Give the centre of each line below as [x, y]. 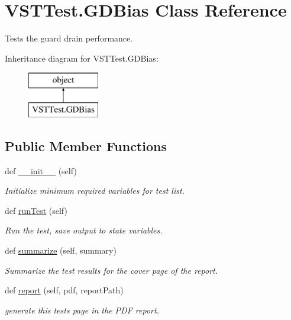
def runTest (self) [36, 210]
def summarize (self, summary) [61, 250]
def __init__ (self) [41, 170]
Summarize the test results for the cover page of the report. [111, 270]
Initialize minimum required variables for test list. [95, 191]
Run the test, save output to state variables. [84, 230]
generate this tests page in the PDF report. [82, 310]
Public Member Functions [86, 145]
